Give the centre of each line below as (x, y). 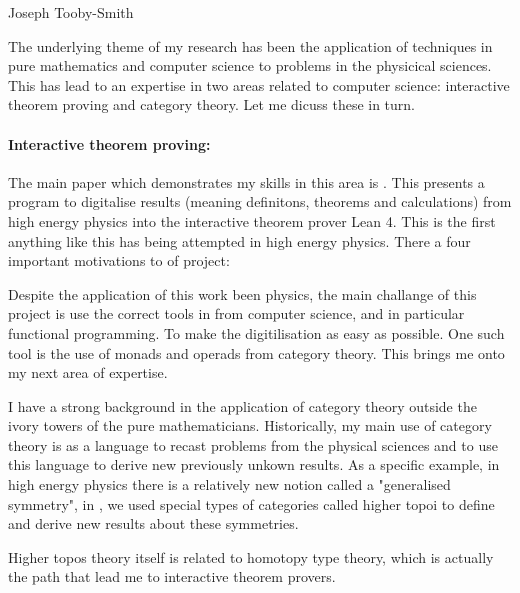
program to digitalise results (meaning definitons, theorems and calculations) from (260, 201)
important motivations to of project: (119, 260)
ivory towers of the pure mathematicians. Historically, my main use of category (250, 425)
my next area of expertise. (88, 372)
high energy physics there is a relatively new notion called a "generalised (229, 484)
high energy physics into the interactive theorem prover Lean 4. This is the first (252, 220)
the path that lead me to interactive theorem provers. (172, 576)
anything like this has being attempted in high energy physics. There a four (239, 240)
